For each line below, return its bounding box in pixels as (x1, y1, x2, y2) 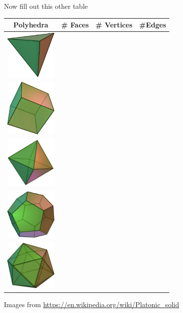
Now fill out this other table (4, 1, 88, 11)
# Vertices (95, 20, 133, 30)
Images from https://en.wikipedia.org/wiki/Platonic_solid (4, 299, 179, 309)
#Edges (139, 20, 166, 30)
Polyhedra (13, 20, 48, 30)
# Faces (61, 20, 89, 30)
